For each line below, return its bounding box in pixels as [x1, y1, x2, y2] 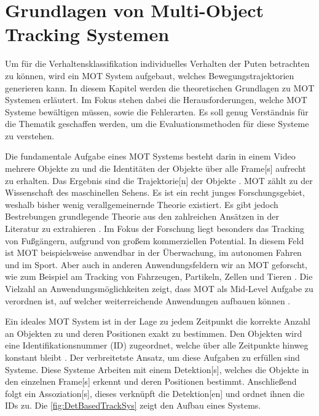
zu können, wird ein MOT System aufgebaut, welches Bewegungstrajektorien [5, 69, 294, 82]
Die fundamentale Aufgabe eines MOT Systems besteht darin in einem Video [5, 150, 296, 163]
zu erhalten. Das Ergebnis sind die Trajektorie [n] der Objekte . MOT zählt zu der [5, 174, 313, 187]
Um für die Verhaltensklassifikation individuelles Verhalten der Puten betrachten [5, 57, 310, 70]
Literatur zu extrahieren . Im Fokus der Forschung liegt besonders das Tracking [5, 222, 305, 235]
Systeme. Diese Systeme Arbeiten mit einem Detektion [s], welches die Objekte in [5, 363, 309, 376]
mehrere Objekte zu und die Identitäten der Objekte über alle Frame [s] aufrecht [5, 162, 306, 175]
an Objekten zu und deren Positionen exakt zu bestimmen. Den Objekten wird [5, 326, 302, 339]
